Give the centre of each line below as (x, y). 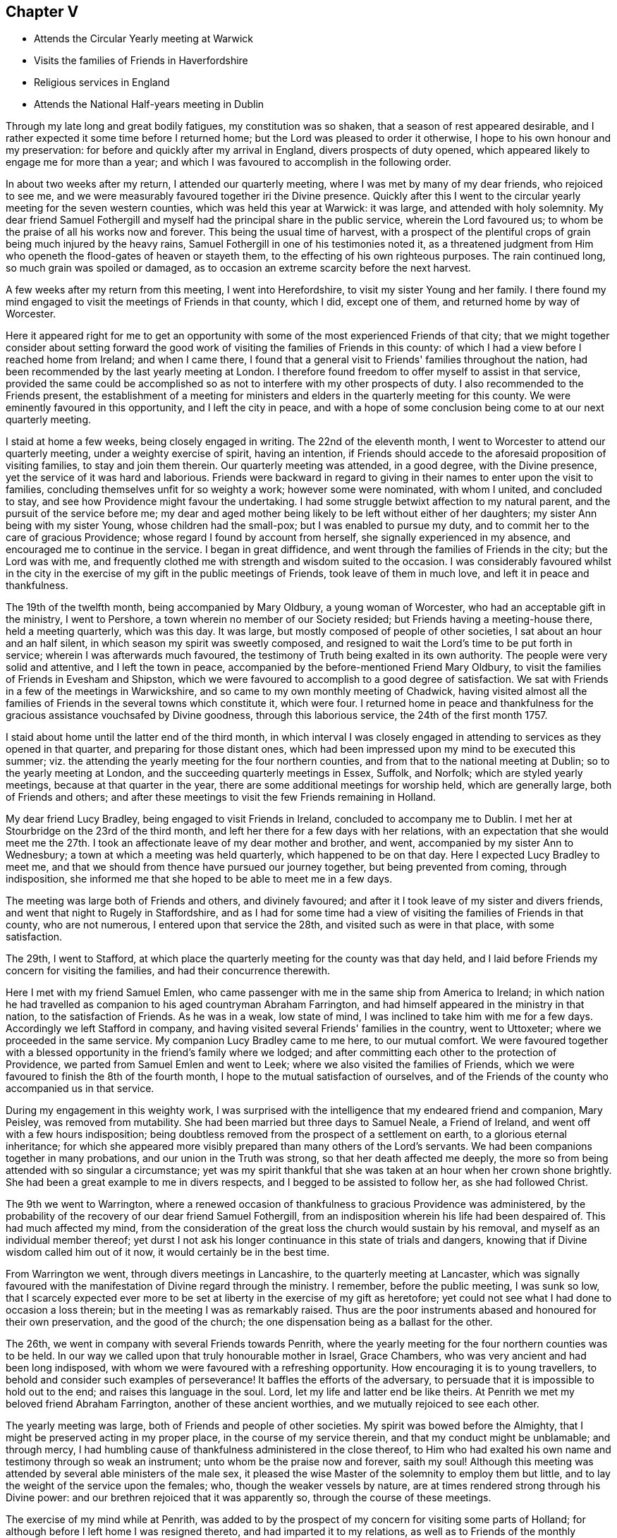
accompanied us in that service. (80, 1089)
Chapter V (42, 12)
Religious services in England (102, 83)
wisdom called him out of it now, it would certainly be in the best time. (168, 1252)
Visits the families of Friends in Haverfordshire (141, 61)
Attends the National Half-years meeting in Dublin (149, 104)
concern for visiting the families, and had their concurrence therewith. (168, 971)
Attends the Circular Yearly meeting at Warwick (144, 39)
